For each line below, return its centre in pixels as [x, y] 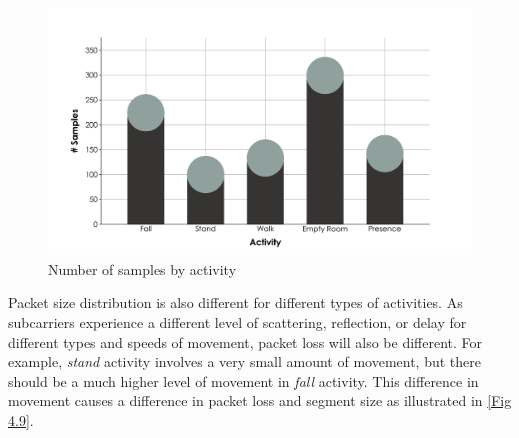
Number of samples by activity [142, 268]
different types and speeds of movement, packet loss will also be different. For [245, 341]
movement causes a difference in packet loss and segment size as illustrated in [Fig [260, 400]
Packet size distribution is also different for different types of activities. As [235, 302]
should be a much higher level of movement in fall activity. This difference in [243, 380]
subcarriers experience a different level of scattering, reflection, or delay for [237, 321]
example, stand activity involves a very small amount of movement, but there [244, 361]
